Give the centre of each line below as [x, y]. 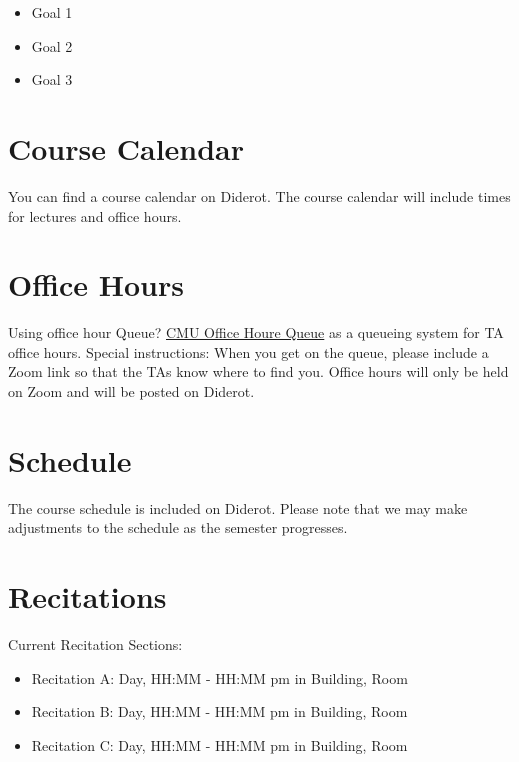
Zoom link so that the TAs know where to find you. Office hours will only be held [258, 371]
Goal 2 [52, 45]
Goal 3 [52, 79]
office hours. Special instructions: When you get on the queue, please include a [248, 351]
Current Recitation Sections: [95, 644]
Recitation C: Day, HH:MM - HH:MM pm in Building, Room [219, 744]
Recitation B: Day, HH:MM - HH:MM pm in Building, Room [219, 711]
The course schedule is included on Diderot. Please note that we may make [238, 507]
